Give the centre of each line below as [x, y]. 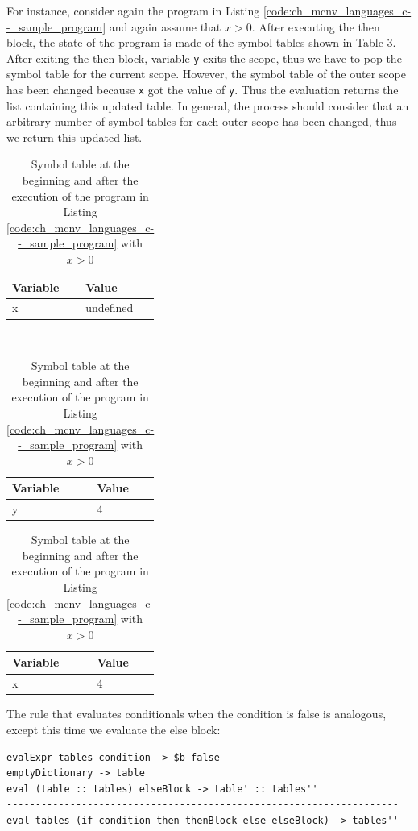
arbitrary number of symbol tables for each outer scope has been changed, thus [202, 121]
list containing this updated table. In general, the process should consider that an [208, 105]
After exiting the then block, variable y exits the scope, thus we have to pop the [204, 58]
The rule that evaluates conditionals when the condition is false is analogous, [197, 714]
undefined [110, 307]
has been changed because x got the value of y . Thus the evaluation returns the [203, 90]
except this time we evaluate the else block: [114, 729]
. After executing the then [316, 26]
